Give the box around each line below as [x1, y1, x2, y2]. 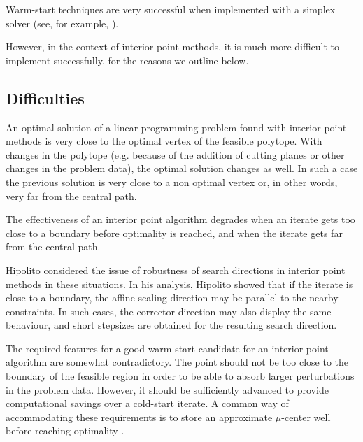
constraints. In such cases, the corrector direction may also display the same [6, 304, 332, 318]
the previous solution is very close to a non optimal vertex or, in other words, [6, 174, 338, 189]
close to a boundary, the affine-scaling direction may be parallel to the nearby [6, 290, 339, 305]
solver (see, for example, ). [6, 15, 119, 30]
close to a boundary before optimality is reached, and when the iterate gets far [6, 225, 343, 240]
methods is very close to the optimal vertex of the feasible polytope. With [6, 134, 322, 148]
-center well [281, 409, 331, 424]
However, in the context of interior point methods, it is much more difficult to [6, 39, 340, 54]
